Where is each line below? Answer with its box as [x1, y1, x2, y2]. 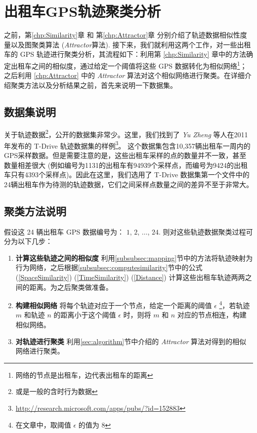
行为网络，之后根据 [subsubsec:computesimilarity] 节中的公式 [15, 262, 203, 273]
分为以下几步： [4, 236, 52, 246]
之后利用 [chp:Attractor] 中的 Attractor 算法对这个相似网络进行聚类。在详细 [4, 70, 245, 80]
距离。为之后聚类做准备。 [29, 281, 113, 292]
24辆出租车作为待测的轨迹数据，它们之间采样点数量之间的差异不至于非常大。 [4, 179, 253, 189]
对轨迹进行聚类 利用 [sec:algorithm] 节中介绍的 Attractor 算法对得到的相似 [15, 336, 247, 346]
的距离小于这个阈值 [53, 310, 116, 320]
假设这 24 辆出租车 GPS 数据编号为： [4, 226, 124, 236]
